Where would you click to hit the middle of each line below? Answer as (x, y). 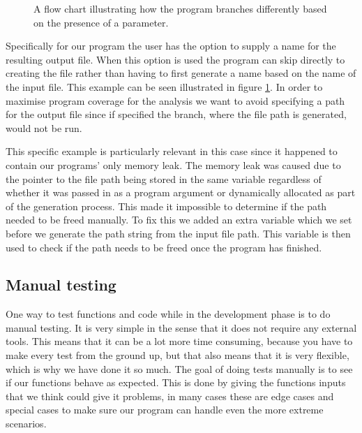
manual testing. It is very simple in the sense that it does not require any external (181, 327)
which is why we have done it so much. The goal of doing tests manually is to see (179, 368)
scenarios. (26, 424)
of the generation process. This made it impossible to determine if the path (166, 206)
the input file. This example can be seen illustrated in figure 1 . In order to (164, 86)
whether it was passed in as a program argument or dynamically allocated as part (181, 192)
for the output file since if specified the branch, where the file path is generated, (176, 114)
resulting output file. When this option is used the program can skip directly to (175, 59)
